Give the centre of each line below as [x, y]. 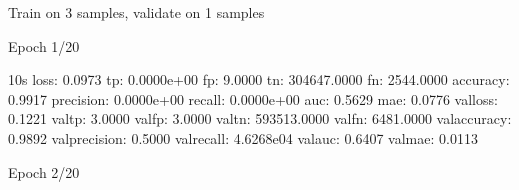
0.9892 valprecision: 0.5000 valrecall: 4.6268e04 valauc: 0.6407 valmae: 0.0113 [243, 137]
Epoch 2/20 [44, 171]
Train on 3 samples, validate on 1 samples [136, 12]
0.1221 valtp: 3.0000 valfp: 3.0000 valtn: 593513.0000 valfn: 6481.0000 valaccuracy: [260, 118]
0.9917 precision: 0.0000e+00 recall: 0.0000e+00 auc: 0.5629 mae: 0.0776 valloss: [253, 98]
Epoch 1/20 [44, 45]
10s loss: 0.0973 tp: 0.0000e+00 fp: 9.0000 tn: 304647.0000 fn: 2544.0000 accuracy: [259, 79]
